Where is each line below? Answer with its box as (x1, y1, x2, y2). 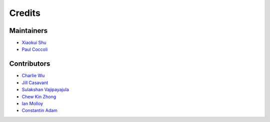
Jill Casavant (21, 80, 48, 86)
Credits (9, 7, 41, 18)
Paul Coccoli (21, 46, 48, 52)
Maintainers (9, 26, 48, 35)
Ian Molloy (21, 100, 43, 107)
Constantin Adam (21, 108, 57, 114)
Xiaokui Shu (21, 40, 47, 46)
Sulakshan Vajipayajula (21, 87, 69, 93)
